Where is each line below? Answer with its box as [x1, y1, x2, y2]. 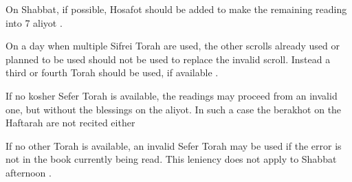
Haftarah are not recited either [5, 115, 135, 130]
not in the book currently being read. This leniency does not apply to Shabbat [5, 152, 337, 166]
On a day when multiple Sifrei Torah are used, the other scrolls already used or [5, 38, 340, 53]
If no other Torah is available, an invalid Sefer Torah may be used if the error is [5, 138, 342, 152]
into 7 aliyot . [5, 15, 63, 30]
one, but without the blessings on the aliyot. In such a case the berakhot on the [5, 102, 342, 116]
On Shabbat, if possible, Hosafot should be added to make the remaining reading [5, 2, 347, 16]
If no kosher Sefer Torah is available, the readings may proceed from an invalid [5, 88, 338, 102]
